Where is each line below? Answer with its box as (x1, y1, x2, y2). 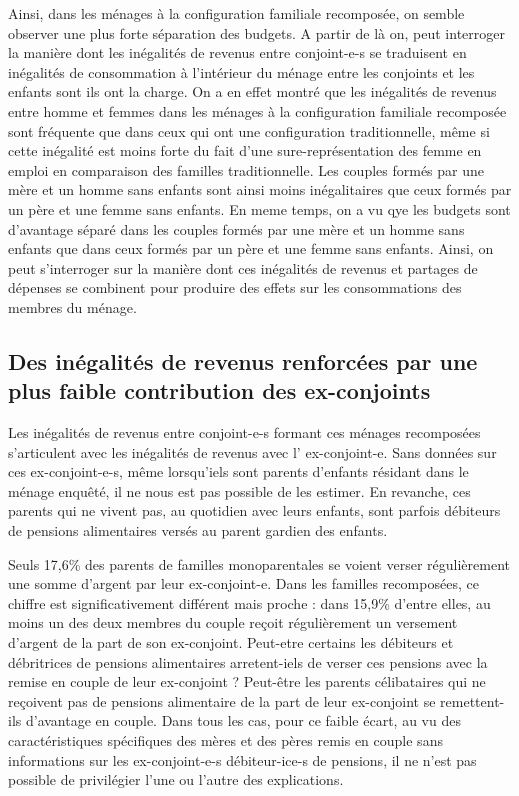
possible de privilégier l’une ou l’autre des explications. (8, 769, 344, 790)
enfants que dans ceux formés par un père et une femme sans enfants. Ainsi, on (8, 238, 494, 259)
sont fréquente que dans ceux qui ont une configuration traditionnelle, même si (8, 120, 490, 141)
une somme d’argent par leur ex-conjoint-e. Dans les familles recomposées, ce (8, 573, 479, 594)
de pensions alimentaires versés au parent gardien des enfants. (8, 520, 388, 541)
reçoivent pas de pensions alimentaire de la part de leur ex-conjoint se (8, 690, 436, 711)
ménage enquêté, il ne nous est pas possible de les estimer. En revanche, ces (8, 480, 471, 501)
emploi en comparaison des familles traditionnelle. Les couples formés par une (8, 159, 485, 180)
